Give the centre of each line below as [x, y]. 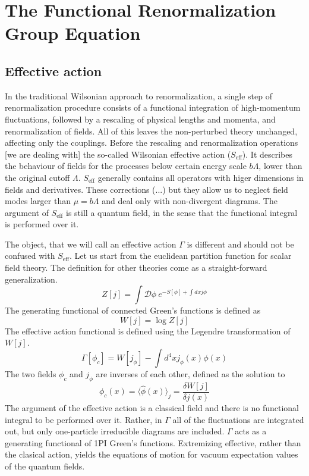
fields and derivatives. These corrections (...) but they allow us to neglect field [146, 189]
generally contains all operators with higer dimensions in [201, 177]
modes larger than [38, 201]
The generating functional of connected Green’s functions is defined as [133, 310]
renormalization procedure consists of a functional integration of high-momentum [153, 107]
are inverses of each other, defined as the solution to [190, 374]
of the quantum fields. [45, 466]
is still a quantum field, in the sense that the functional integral [182, 212]
